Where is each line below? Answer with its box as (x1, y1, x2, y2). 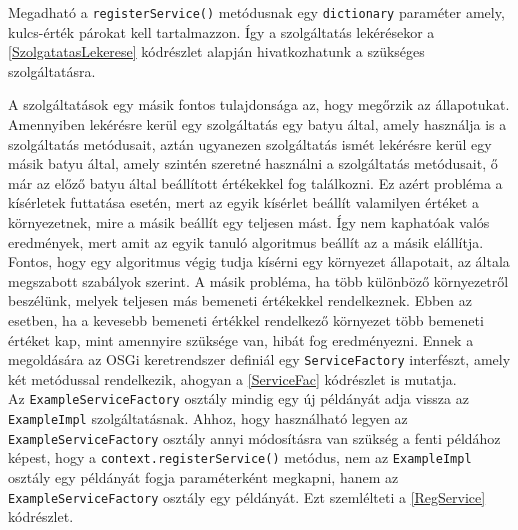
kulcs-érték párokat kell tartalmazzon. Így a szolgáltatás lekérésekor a (8, 21, 435, 42)
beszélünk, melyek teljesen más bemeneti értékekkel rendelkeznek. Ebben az (8, 290, 473, 311)
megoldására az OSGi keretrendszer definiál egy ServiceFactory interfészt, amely (8, 349, 511, 370)
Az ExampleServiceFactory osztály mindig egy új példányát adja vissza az (8, 388, 469, 409)
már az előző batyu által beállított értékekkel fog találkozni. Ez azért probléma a (8, 172, 503, 193)
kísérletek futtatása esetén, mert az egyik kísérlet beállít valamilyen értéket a (8, 192, 479, 213)
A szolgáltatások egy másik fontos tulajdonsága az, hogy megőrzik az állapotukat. (8, 94, 510, 115)
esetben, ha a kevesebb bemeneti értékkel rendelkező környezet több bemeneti (8, 309, 484, 330)
